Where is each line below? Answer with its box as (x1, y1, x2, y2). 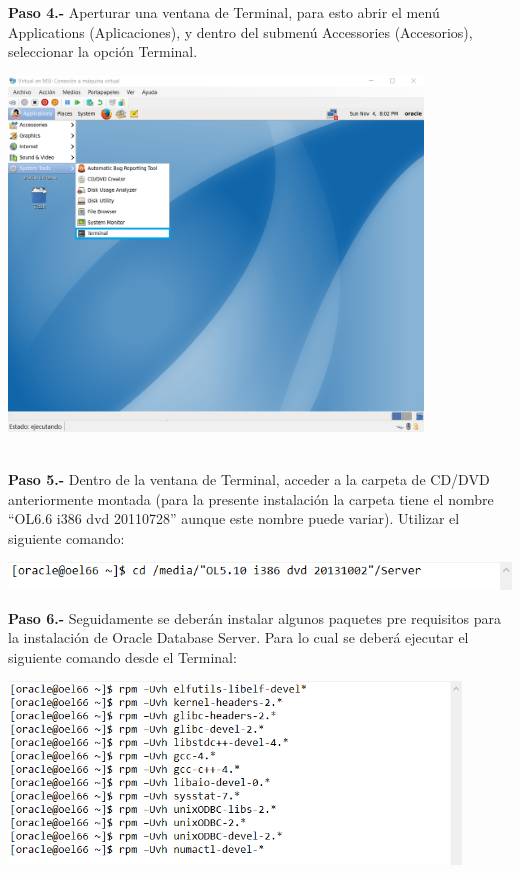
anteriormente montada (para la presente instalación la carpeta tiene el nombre (8, 488, 494, 509)
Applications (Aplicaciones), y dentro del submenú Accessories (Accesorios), (8, 21, 473, 42)
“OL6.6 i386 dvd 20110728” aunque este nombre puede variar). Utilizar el (8, 508, 460, 529)
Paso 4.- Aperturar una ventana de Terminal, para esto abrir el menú (8, 2, 440, 22)
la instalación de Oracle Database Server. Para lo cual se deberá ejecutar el (8, 627, 469, 648)
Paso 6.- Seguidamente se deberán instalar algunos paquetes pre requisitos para (8, 607, 502, 628)
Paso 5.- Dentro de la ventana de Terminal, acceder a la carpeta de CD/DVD (8, 469, 490, 490)
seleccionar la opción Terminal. (8, 41, 198, 62)
